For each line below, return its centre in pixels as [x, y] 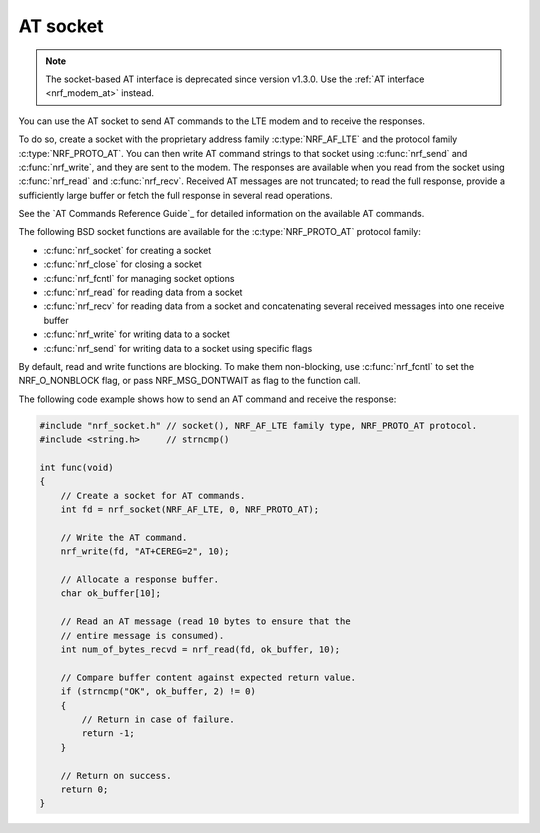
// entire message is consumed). [142, 635]
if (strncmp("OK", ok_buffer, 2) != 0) [158, 691]
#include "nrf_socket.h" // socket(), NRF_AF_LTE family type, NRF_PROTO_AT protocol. [258, 425]
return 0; [84, 789]
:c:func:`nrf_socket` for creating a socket [127, 250]
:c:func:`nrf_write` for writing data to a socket [136, 334]
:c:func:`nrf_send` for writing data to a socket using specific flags [178, 348]
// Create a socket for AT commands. [153, 495]
